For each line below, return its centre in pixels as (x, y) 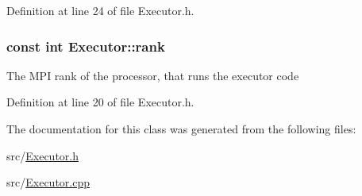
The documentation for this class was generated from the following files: (181, 129)
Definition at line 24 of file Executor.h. (100, 10)
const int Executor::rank (86, 46)
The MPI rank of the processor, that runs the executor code (153, 75)
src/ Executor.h (42, 155)
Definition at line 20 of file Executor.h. (100, 102)
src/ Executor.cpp (48, 182)
